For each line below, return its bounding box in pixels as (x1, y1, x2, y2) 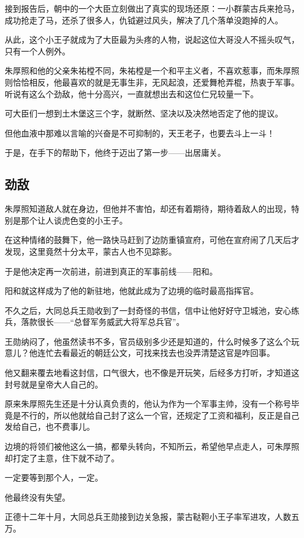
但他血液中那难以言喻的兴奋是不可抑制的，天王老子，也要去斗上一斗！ (5, 126, 275, 139)
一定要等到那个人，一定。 (5, 471, 103, 484)
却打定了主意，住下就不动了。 (5, 451, 119, 464)
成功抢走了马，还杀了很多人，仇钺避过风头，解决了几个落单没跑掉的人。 (5, 13, 283, 26)
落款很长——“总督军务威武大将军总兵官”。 (20, 316, 185, 328)
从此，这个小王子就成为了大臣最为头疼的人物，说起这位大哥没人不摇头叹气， (5, 33, 299, 46)
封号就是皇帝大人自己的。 (5, 378, 103, 390)
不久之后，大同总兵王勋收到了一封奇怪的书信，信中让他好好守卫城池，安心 (5, 304, 291, 316)
